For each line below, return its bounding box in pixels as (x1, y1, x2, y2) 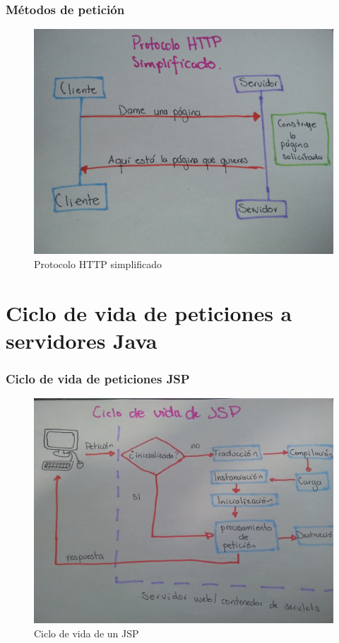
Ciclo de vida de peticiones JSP (6, 369, 190, 387)
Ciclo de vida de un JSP (34, 625, 139, 640)
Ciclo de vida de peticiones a (6, 298, 292, 327)
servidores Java (6, 325, 157, 354)
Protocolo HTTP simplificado (34, 256, 162, 271)
